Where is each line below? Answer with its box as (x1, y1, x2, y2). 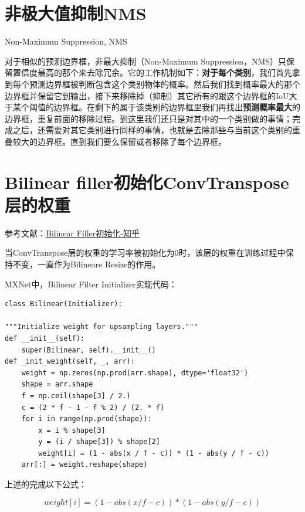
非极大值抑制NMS (5, 1, 147, 25)
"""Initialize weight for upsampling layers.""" (5, 323, 198, 331)
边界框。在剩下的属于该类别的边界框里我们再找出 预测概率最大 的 (53, 101, 300, 113)
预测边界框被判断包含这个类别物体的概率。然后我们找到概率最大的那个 (29, 77, 300, 90)
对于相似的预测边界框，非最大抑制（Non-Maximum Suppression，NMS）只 (5, 55, 287, 67)
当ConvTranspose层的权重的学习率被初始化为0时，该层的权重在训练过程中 (5, 246, 286, 259)
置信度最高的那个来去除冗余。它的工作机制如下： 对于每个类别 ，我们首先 (12, 66, 292, 79)
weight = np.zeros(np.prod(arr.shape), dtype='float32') (21, 368, 249, 377)
